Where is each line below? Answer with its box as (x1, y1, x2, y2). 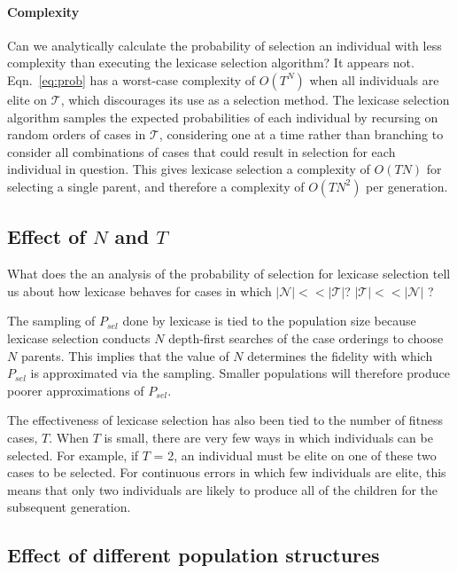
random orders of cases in (7, 125, 146, 144)
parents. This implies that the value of (20, 346, 229, 365)
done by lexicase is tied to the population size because (122, 311, 416, 330)
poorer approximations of (7, 381, 144, 399)
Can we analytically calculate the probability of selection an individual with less (7, 35, 442, 54)
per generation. (366, 177, 448, 195)
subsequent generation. (7, 498, 131, 516)
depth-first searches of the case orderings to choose (168, 328, 444, 347)
